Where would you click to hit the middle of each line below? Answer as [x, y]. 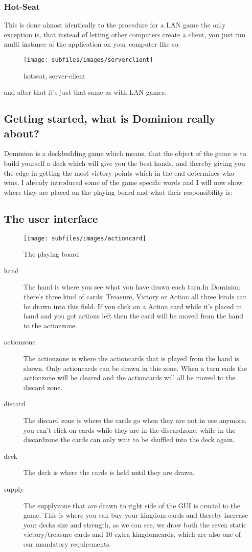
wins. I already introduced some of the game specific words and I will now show [124, 182]
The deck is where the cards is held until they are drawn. [109, 472]
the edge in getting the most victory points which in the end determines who [119, 172]
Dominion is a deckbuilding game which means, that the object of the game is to [125, 153]
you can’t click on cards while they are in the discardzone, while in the [130, 430]
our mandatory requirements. [67, 543]
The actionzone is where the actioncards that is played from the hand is [131, 358]
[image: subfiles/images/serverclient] [88, 60]
